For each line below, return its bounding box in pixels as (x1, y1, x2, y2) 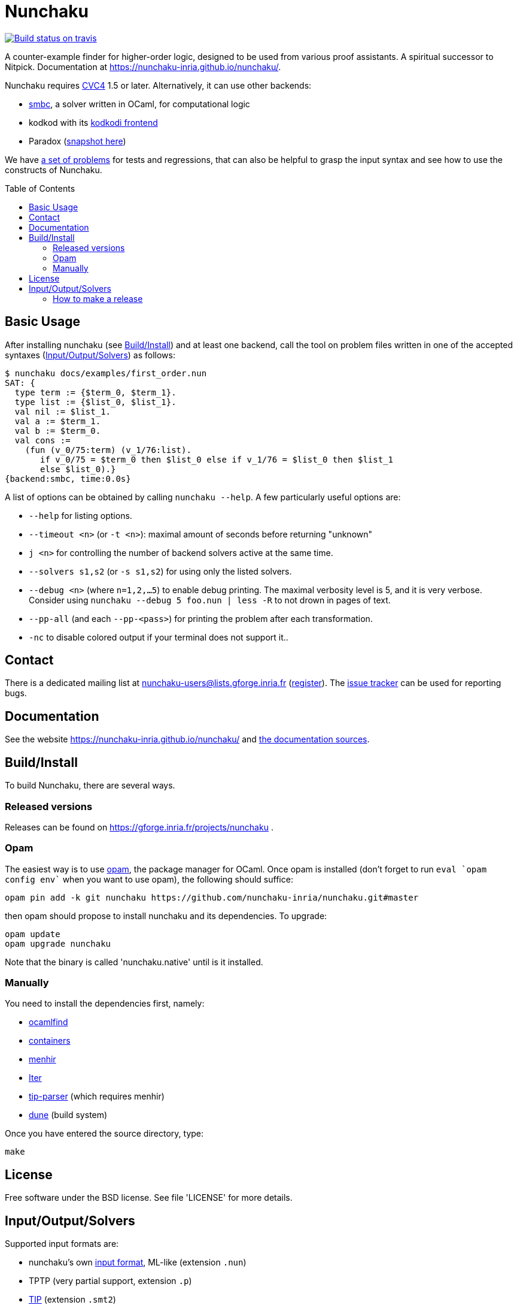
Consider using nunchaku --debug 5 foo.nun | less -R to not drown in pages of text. (29, 594, 391, 605)
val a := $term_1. (14, 416, 101, 426)
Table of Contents (5, 183, 75, 194)
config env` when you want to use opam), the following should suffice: (5, 874, 293, 884)
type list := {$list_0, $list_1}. (14, 397, 177, 407)
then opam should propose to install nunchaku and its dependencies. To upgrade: (5, 910, 327, 921)
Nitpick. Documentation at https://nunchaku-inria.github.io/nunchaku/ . (5, 61, 281, 72)
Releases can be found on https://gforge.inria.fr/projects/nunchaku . (5, 821, 273, 832)
